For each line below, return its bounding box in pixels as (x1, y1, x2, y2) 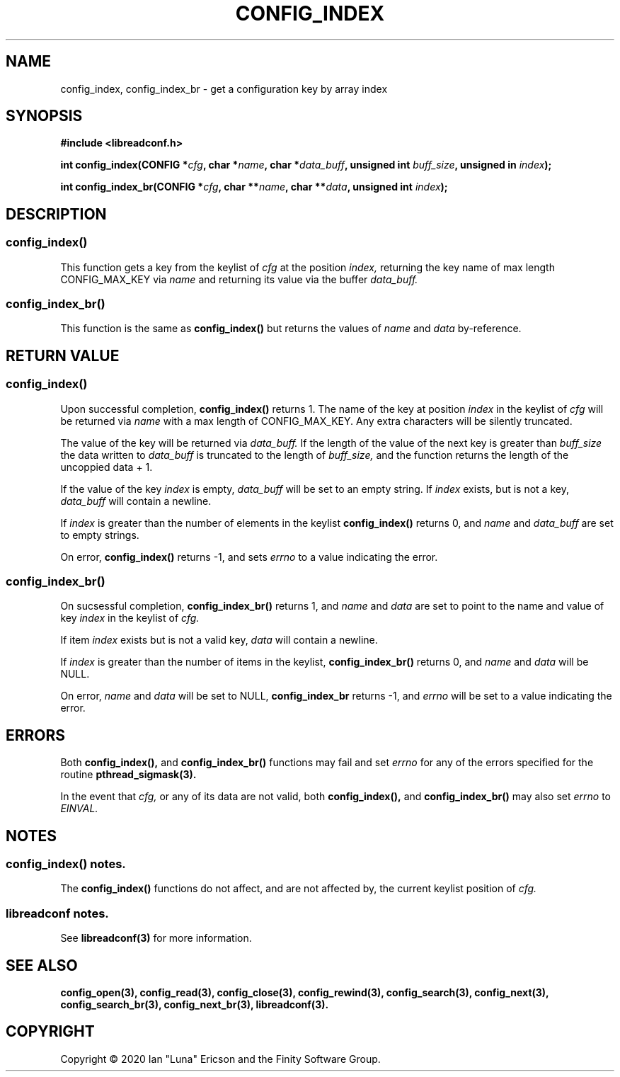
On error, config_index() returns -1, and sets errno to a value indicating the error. (60, 550, 438, 563)
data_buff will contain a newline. (60, 494, 212, 507)
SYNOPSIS (6, 107, 83, 125)
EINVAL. (60, 802, 98, 815)
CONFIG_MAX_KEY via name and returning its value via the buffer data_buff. (60, 273, 418, 285)
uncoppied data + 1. (60, 460, 153, 473)
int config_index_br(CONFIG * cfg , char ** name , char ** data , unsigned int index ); (60, 181, 448, 193)
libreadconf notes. (6, 906, 109, 921)
